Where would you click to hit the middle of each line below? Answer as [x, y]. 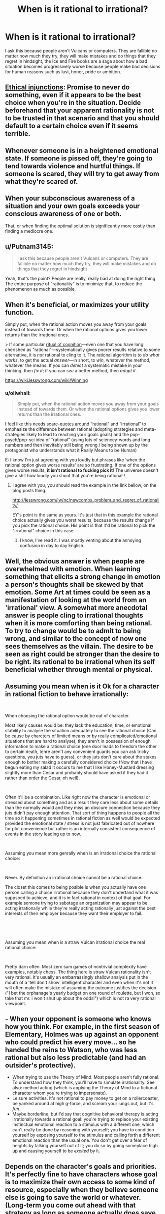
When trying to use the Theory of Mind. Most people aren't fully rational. [86, 1077]
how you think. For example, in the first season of [82, 1027]
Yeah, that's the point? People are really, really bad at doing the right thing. [81, 279]
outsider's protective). [40, 1065]
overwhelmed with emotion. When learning [73, 569]
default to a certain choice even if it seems [72, 126]
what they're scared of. [42, 181]
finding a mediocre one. [29, 231]
